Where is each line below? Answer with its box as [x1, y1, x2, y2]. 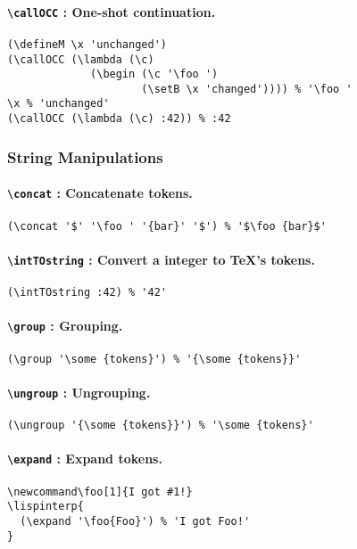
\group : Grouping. [7, 316, 123, 335]
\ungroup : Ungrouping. [7, 382, 151, 401]
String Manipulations [7, 145, 163, 168]
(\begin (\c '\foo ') [90, 68, 219, 81]
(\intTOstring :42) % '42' [7, 286, 167, 299]
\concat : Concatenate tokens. [7, 184, 193, 202]
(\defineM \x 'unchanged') [7, 37, 167, 51]
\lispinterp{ [7, 500, 84, 513]
